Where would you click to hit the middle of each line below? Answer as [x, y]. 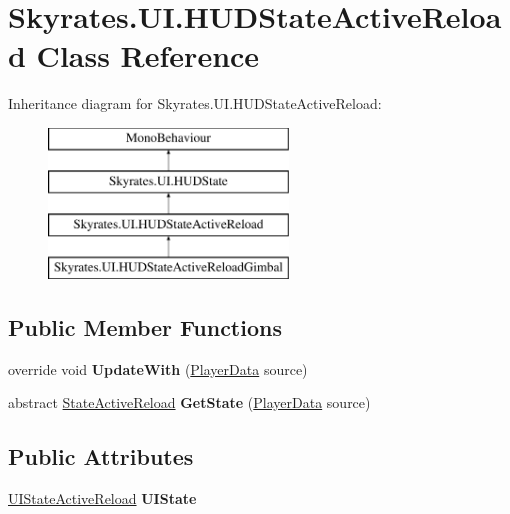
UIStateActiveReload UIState [102, 498]
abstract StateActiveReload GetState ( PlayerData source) [189, 402]
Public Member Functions [145, 327]
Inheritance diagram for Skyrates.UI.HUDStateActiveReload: [195, 103]
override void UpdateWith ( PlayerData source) [158, 368]
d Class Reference [134, 55]
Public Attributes [101, 456]
